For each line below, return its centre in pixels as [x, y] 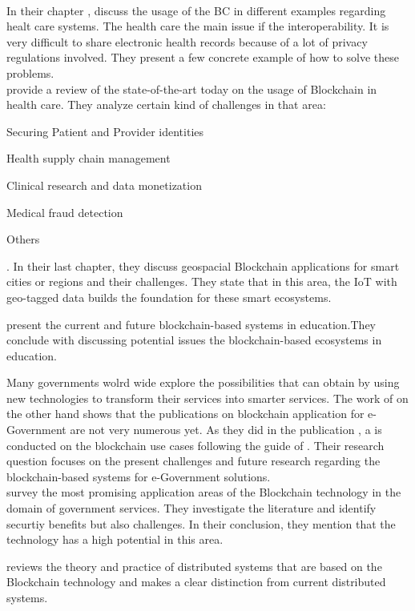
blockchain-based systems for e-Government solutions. [139, 476]
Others [23, 239]
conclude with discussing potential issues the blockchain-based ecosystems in [194, 340]
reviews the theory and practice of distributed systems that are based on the [194, 566]
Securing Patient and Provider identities [105, 131]
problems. [30, 72]
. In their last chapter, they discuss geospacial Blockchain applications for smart [203, 265]
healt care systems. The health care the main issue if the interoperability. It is [198, 26]
